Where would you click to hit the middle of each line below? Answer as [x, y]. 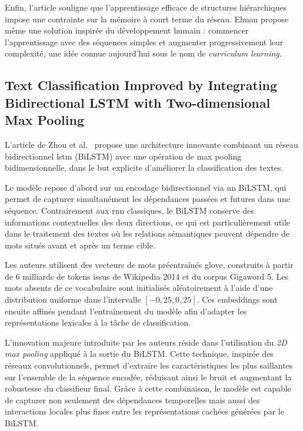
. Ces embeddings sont [237, 299]
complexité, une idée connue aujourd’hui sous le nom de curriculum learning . [143, 53]
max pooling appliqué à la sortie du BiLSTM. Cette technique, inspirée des [139, 354]
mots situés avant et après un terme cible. [80, 245]
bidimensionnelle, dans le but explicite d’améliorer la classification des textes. [144, 168]
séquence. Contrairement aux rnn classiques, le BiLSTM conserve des [129, 210]
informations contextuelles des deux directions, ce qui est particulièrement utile [148, 222]
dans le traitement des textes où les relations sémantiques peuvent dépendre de [147, 233]
